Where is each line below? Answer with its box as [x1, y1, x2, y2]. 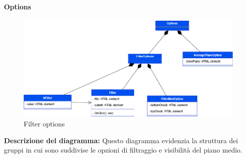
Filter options [24, 118, 65, 129]
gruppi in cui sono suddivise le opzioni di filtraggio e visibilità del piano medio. [4, 145, 243, 155]
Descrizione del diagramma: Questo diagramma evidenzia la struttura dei [4, 135, 238, 145]
